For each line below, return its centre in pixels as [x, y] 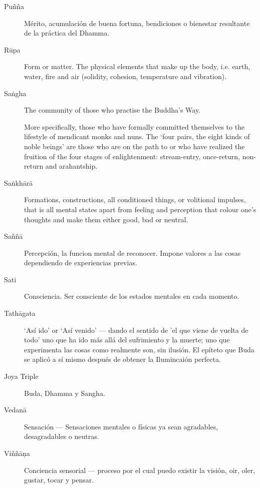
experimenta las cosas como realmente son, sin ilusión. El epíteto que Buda [139, 349]
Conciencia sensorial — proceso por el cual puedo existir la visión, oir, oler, [140, 470]
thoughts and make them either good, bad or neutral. [106, 219]
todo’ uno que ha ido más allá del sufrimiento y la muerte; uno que [127, 340]
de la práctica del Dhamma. [67, 33]
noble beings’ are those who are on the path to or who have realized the [135, 146]
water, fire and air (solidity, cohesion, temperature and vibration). [125, 76]
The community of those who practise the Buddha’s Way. [112, 110]
